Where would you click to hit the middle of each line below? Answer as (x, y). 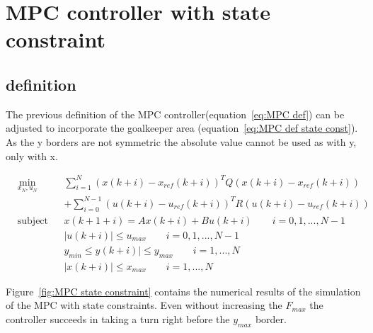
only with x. (32, 156)
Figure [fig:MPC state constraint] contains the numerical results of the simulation (183, 291)
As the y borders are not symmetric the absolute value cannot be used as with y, (181, 141)
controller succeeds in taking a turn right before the (118, 318)
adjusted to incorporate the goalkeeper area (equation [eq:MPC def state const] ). (182, 128)
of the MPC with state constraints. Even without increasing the (144, 305)
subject (33, 221)
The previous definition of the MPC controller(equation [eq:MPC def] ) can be (175, 114)
